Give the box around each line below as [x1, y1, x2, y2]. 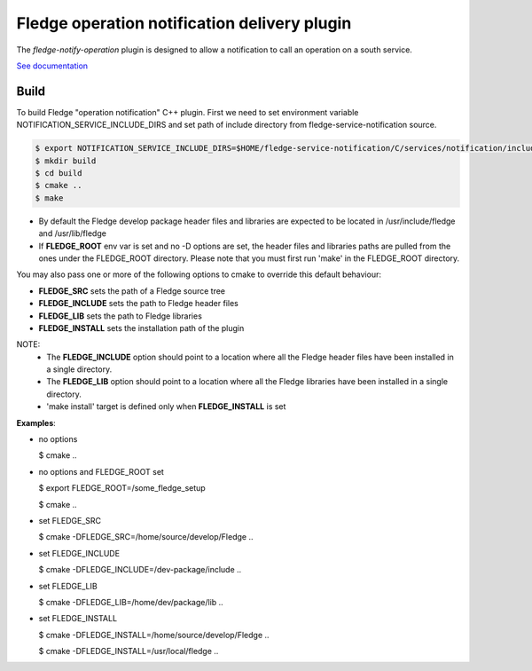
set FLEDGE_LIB [38, 580, 98, 591]
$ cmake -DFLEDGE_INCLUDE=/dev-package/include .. [38, 564, 242, 575]
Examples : [16, 417, 57, 428]
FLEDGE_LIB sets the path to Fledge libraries [38, 311, 203, 321]
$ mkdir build [35, 155, 97, 166]
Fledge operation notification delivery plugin [16, 13, 352, 33]
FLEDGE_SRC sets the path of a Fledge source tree [38, 285, 226, 296]
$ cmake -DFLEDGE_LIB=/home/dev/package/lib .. [38, 596, 223, 607]
